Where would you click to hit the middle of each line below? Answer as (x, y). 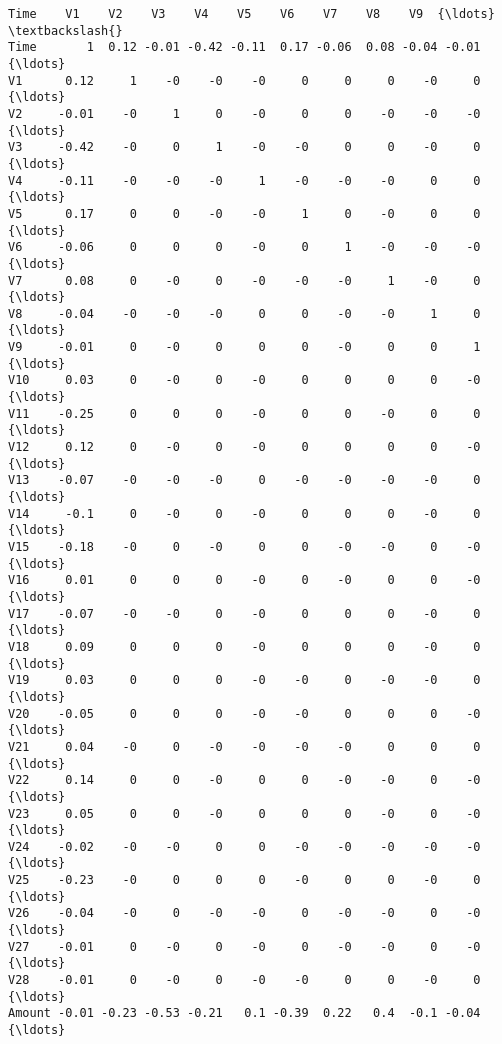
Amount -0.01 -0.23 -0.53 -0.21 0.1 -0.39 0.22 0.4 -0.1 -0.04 (244, 1013)
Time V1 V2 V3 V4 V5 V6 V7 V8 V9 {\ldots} (251, 14)
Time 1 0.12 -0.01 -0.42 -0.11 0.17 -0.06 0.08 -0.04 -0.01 (244, 47)
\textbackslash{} (65, 30)
